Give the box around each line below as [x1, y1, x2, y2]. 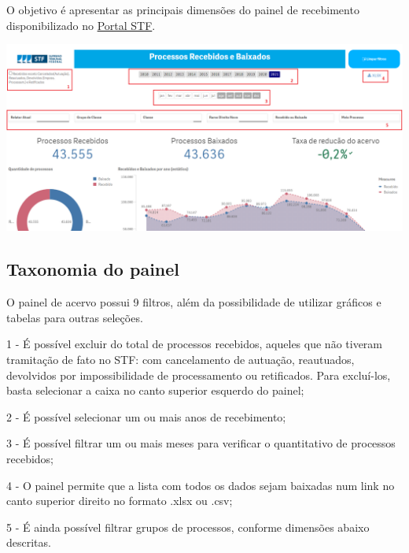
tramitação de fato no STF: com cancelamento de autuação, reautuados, [6, 351, 355, 367]
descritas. [6, 534, 51, 551]
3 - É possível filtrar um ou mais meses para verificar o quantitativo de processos [6, 435, 396, 451]
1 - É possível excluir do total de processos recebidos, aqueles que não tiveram [6, 336, 383, 352]
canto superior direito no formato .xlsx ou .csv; [6, 492, 233, 509]
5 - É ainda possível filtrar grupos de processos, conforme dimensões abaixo [6, 518, 370, 535]
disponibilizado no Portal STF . [6, 17, 156, 33]
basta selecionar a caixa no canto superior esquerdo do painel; [6, 382, 304, 399]
